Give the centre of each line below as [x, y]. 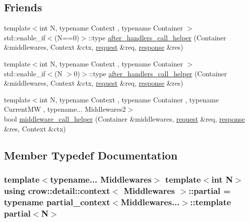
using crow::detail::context [57, 190]
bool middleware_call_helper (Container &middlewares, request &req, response [124, 118]
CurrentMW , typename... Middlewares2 [65, 109]
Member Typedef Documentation [91, 155]
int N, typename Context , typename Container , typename [129, 99]
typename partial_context [57, 202]
